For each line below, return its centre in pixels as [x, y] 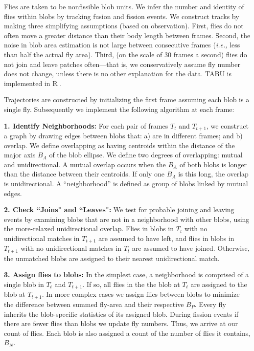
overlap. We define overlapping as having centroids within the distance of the [119, 145]
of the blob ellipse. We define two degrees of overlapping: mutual [146, 155]
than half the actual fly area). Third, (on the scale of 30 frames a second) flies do [126, 54]
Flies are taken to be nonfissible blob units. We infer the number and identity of [124, 6]
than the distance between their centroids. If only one [84, 174]
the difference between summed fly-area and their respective [94, 304]
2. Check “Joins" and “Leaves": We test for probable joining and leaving [119, 209]
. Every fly [210, 304]
